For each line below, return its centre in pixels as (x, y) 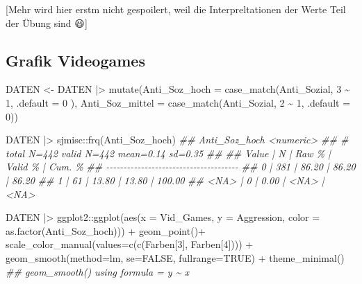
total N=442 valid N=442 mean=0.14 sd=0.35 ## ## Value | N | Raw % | (168, 153)
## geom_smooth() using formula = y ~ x (97, 271)
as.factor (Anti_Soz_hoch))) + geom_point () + (106, 230)
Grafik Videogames (75, 60)
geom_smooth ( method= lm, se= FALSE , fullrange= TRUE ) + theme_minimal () (175, 257)
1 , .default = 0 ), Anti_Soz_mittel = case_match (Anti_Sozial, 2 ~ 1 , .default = (178, 102)
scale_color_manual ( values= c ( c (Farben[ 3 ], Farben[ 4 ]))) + (130, 244)
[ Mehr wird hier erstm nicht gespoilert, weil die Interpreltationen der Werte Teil (176, 9)
